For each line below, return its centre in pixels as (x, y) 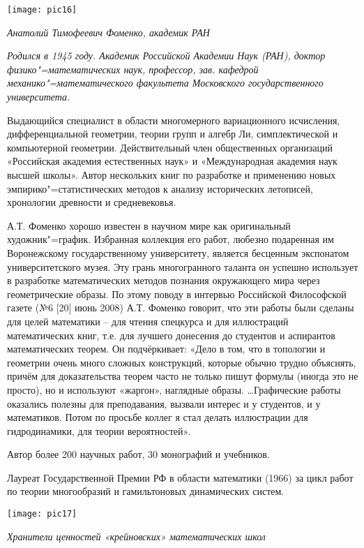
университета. (39, 97)
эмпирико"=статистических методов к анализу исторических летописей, (160, 188)
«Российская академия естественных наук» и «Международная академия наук (172, 161)
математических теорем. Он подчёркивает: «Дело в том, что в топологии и (166, 349)
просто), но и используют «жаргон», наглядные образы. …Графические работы (174, 389)
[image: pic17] (42, 514)
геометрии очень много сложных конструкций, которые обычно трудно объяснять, (182, 362)
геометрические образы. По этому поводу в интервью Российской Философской (177, 294)
